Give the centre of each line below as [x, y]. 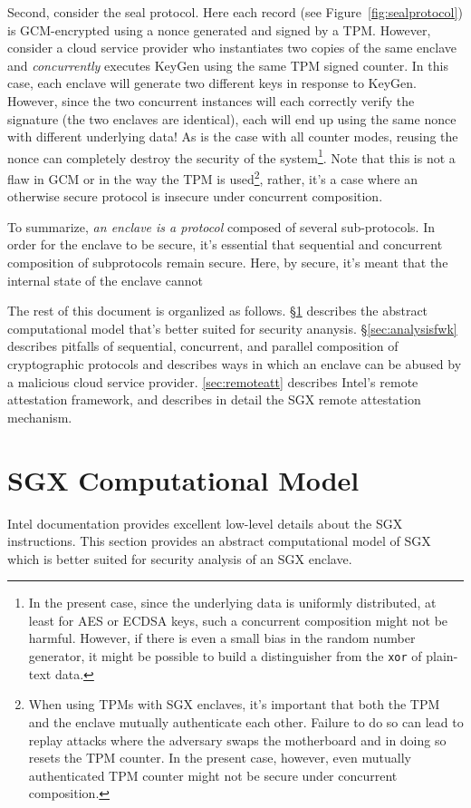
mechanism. [40, 417]
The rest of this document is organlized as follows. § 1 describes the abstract [218, 311]
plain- [442, 656]
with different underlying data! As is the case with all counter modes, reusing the [233, 136]
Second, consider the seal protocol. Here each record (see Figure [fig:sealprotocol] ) [235, 12]
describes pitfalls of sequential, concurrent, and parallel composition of [203, 346]
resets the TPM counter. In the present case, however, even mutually [220, 758]
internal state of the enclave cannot [105, 280]
